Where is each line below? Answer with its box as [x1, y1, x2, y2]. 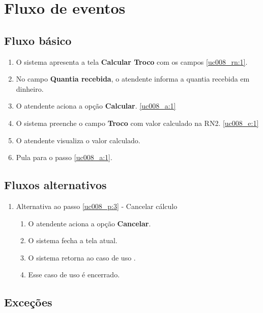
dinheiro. [16, 83, 44, 94]
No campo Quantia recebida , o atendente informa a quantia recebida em [16, 73, 250, 84]
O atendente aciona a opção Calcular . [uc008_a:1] [16, 100, 176, 111]
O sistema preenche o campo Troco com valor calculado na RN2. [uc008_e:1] [16, 117, 259, 128]
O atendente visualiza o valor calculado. [16, 135, 140, 145]
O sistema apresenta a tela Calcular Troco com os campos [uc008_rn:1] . [16, 56, 248, 67]
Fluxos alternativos [4, 177, 107, 193]
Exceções [4, 294, 52, 310]
